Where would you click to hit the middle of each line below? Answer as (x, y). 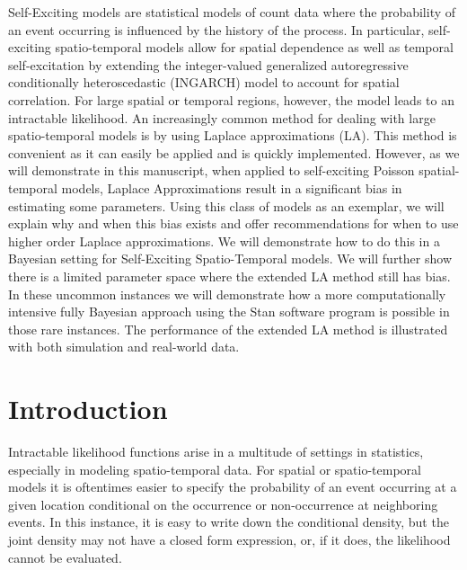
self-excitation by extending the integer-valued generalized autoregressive (208, 64)
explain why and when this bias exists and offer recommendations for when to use (233, 223)
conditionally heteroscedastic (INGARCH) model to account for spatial (204, 82)
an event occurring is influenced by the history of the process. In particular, (216, 29)
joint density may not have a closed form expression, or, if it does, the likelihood (229, 539)
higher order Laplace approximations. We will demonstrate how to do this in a (224, 240)
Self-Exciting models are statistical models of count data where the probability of (232, 12)
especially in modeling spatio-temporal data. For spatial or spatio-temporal (215, 469)
